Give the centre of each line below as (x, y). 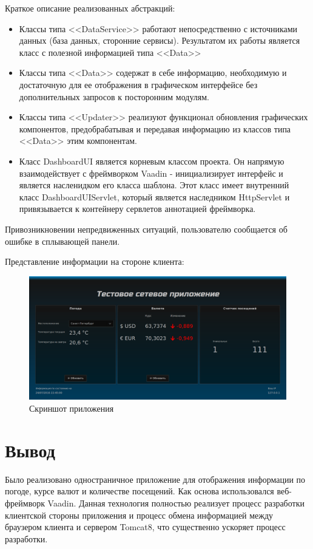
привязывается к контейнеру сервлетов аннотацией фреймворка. (137, 209)
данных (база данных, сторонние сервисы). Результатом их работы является (160, 40)
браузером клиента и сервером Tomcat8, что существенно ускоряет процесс (145, 527)
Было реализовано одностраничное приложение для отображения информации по (155, 479)
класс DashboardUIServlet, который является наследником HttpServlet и (154, 196)
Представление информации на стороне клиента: (95, 261)
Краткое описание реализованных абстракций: (90, 8)
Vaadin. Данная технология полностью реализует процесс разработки (176, 503)
